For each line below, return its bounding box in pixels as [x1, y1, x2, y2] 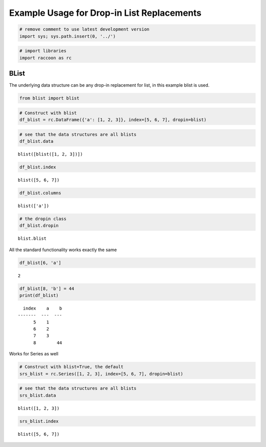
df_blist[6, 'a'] [19, 260, 62, 265]
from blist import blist [19, 95, 80, 101]
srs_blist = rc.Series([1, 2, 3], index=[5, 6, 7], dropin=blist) [19, 371, 183, 377]
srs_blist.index [19, 418, 59, 424]
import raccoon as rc [19, 55, 72, 61]
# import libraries [19, 48, 66, 54]
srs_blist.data [19, 392, 56, 398]
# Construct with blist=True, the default [19, 364, 124, 370]
